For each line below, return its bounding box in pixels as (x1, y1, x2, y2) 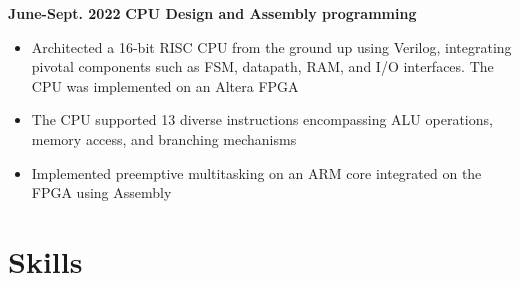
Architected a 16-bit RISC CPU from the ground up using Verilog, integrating (31, 36, 512, 57)
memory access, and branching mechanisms (31, 128, 297, 149)
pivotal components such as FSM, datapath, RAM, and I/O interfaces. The (31, 56, 494, 77)
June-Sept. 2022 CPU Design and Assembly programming (8, 3, 417, 23)
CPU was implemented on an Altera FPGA (31, 75, 299, 96)
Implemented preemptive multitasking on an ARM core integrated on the (31, 162, 482, 183)
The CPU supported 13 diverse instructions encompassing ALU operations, (31, 109, 493, 130)
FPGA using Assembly (31, 182, 172, 203)
